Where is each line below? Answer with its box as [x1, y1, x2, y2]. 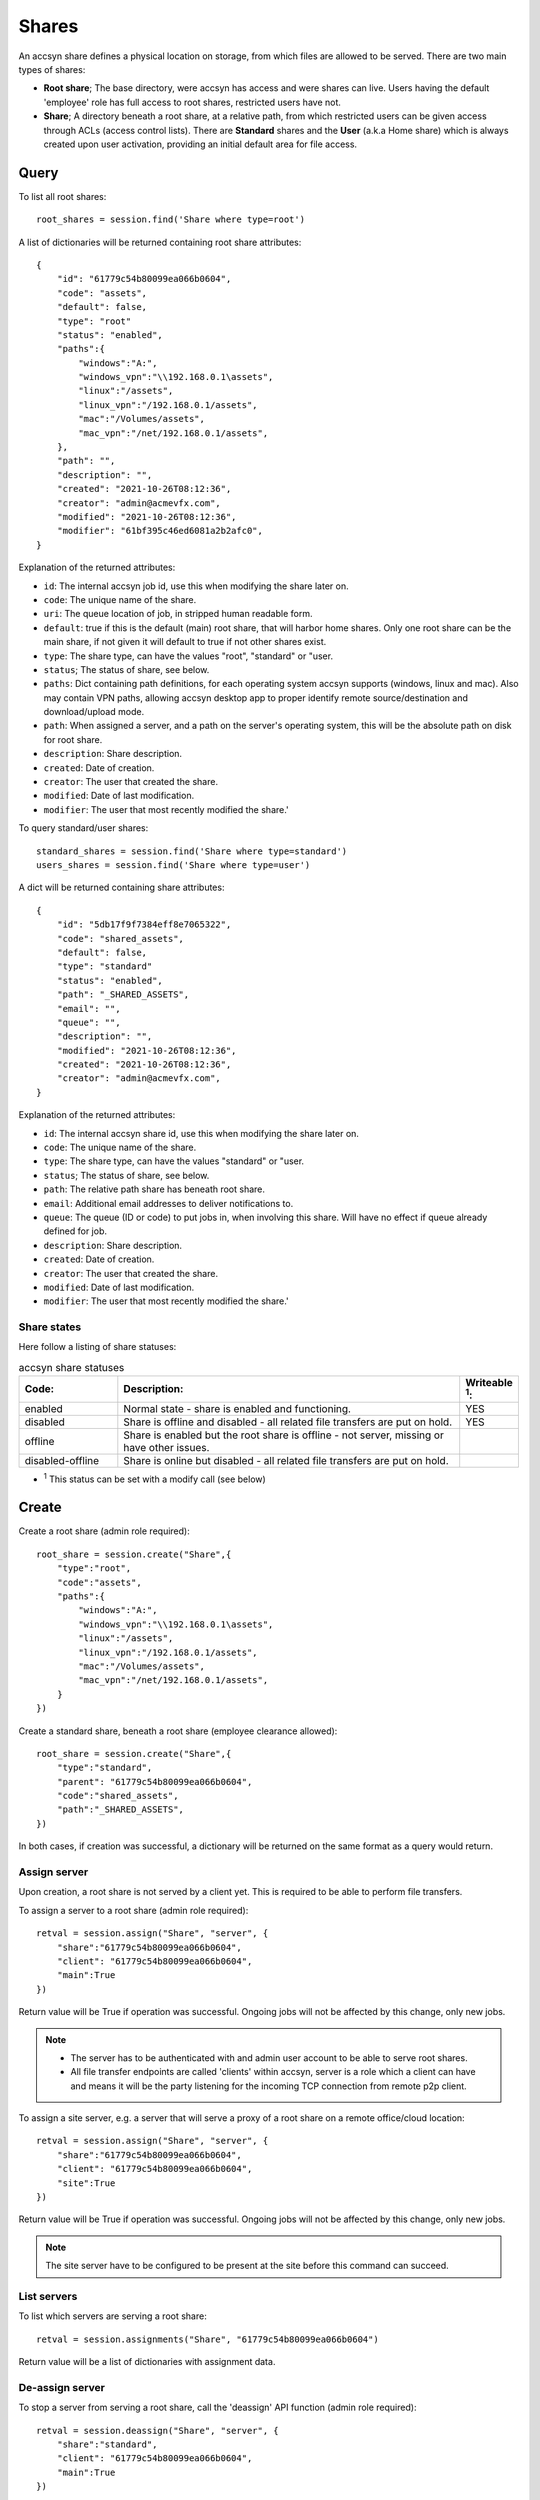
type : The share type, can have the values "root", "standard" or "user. [43, 650, 334, 662]
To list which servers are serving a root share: [18, 2310, 207, 2322]
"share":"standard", [56, 2439, 158, 2450]
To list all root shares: [18, 190, 107, 202]
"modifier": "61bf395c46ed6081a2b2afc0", [56, 525, 264, 537]
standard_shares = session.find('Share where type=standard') [36, 845, 348, 857]
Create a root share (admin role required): [18, 1525, 190, 1537]
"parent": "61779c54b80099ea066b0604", [56, 1776, 253, 1787]
